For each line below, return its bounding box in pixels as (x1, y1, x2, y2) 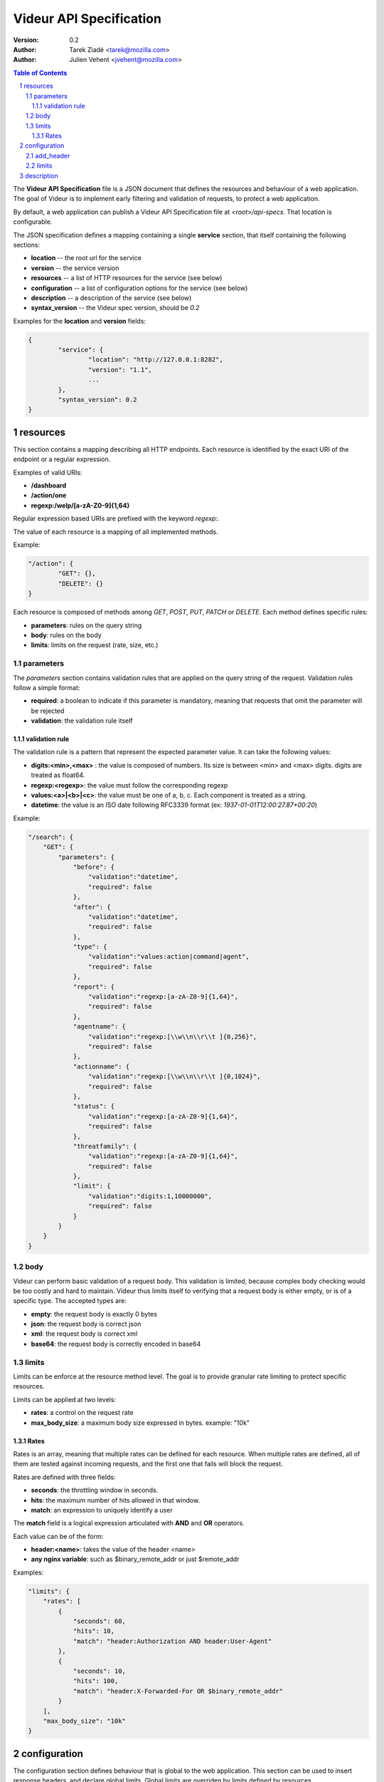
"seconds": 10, (73, 1667, 126, 1675)
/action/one (31, 491, 67, 500)
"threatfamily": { (73, 1142, 138, 1150)
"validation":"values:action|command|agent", (87, 952, 250, 961)
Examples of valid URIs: (13, 468, 82, 477)
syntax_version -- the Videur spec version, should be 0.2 (31, 304, 200, 312)
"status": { (73, 1102, 115, 1111)
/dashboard (31, 481, 67, 490)
